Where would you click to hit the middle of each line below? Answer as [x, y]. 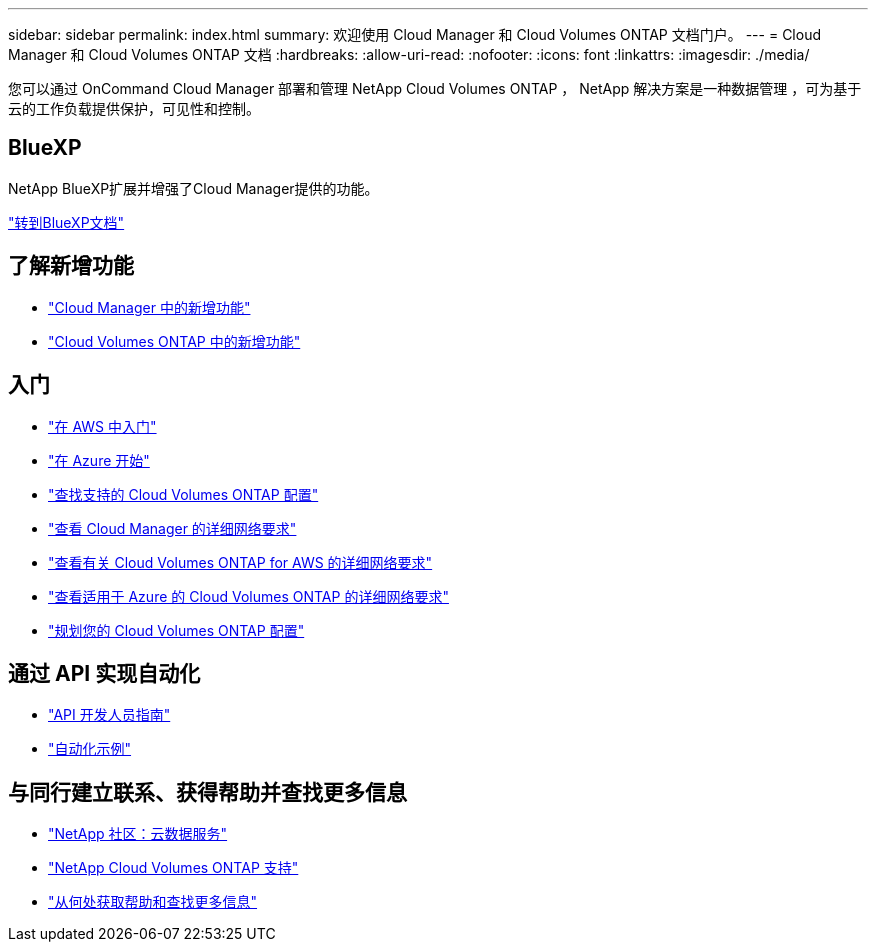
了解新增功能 [71, 266]
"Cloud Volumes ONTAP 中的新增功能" [174, 341]
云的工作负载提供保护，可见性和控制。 [134, 108]
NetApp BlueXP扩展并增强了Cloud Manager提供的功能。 [193, 188]
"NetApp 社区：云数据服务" [138, 834]
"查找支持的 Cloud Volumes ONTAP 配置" [183, 494]
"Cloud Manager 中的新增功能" [149, 307]
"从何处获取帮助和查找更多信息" [153, 902]
